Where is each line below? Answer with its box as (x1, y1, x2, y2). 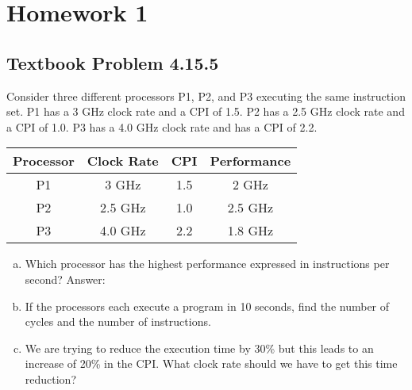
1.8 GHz (227, 221, 274, 240)
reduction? (25, 370, 77, 387)
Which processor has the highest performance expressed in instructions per (25, 255, 390, 272)
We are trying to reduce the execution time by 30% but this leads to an (25, 339, 374, 356)
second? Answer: (25, 270, 106, 287)
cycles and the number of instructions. (25, 313, 211, 330)
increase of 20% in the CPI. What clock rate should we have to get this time (25, 355, 398, 372)
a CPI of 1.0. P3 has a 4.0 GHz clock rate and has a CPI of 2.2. (6, 118, 318, 135)
